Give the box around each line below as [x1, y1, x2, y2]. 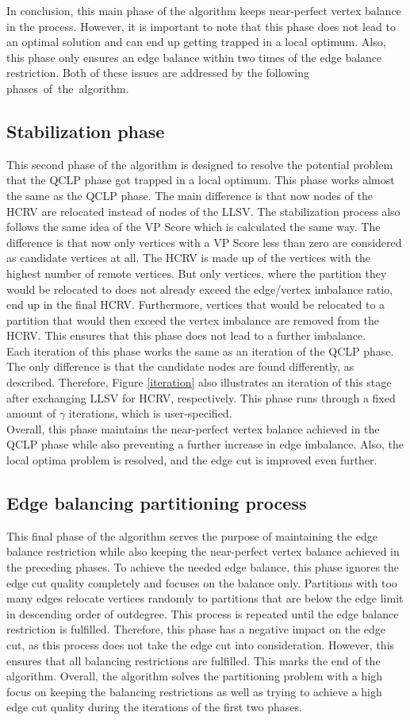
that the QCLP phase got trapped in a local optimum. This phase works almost [6, 171, 395, 188]
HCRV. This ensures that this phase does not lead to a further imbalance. [6, 327, 366, 344]
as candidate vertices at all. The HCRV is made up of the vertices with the [6, 249, 371, 266]
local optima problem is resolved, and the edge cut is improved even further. [6, 452, 377, 468]
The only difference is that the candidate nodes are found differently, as [6, 358, 354, 375]
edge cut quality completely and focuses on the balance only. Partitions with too [6, 574, 397, 591]
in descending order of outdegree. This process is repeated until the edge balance [6, 605, 399, 622]
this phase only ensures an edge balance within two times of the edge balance [6, 48, 382, 65]
